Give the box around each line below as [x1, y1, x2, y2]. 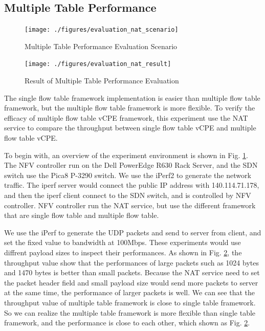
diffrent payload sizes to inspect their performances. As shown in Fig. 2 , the [4, 247, 242, 258]
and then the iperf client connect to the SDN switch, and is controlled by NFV [4, 190, 251, 201]
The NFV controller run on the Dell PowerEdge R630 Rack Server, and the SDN [4, 160, 258, 170]
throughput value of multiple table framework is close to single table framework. [4, 297, 256, 307]
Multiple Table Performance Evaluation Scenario [25, 40, 178, 51]
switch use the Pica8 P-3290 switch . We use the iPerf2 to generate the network [4, 169, 251, 180]
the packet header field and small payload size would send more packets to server [4, 277, 258, 288]
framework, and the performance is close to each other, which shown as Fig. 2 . [4, 317, 250, 328]
